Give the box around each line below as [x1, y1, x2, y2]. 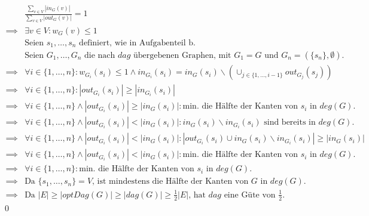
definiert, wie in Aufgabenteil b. [79, 38, 196, 47]
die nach [84, 51, 115, 60]
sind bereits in [264, 118, 316, 127]
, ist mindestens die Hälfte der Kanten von [92, 177, 249, 186]
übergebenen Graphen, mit [133, 51, 231, 60]
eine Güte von [224, 190, 276, 199]
